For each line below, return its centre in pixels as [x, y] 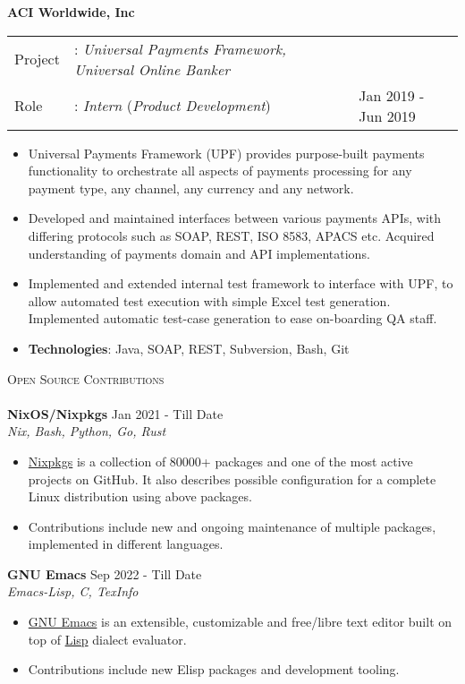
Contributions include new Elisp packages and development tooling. [214, 669]
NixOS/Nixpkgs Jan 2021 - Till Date [115, 413]
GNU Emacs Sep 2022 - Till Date [105, 573]
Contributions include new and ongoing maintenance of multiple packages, [232, 526]
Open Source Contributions [86, 378]
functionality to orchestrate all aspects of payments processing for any [220, 171]
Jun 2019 [387, 115]
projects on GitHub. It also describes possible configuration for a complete [232, 479]
